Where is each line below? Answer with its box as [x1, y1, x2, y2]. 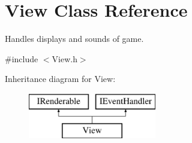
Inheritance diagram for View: [5, 72, 116, 85]
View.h [52, 52, 77, 65]
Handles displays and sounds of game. [5, 32, 144, 45]
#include [5, 52, 38, 65]
